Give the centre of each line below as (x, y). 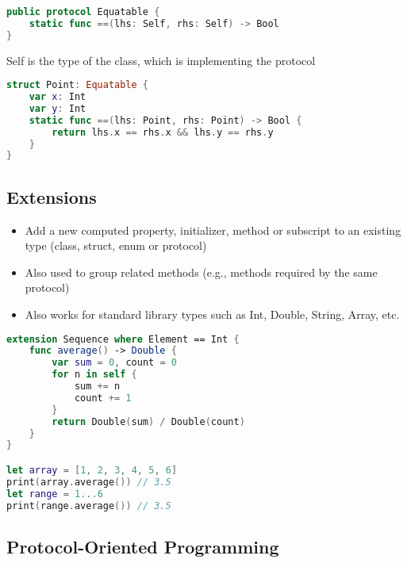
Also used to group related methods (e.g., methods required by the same (201, 272)
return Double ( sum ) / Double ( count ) (148, 421)
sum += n (97, 387)
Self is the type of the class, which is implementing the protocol (161, 60)
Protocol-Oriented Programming (143, 546)
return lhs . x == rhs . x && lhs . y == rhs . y (163, 132)
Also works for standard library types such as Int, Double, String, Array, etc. (212, 314)
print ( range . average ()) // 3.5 (89, 506)
